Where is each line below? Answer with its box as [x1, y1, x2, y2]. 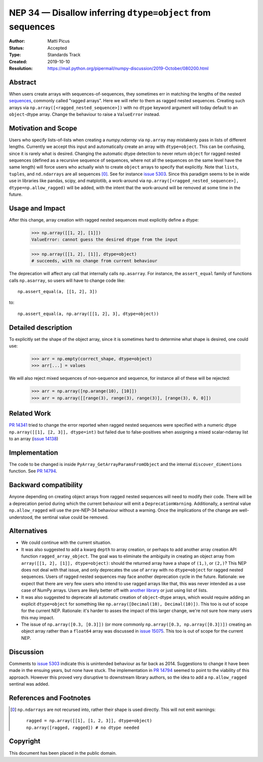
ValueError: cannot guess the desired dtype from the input [31, 237, 178, 242]
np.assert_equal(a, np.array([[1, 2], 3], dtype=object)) [18, 311, 159, 316]
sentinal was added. [9, 681, 50, 687]
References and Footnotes [9, 694, 91, 702]
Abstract [9, 78, 37, 86]
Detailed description [9, 323, 73, 332]
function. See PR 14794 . [9, 468, 57, 474]
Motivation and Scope [9, 124, 77, 132]
